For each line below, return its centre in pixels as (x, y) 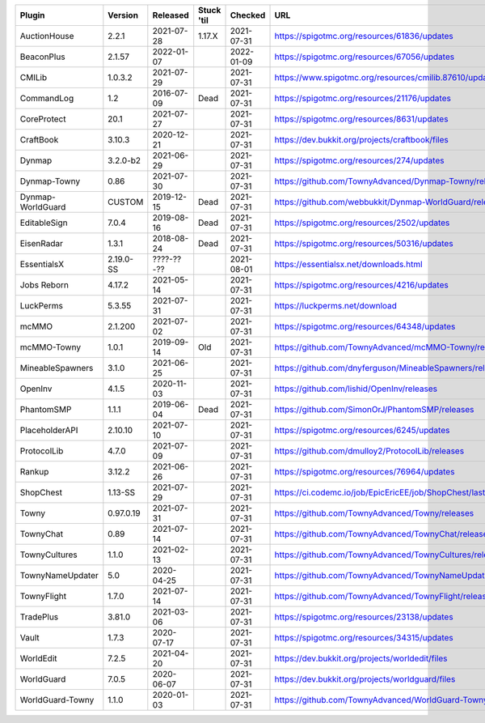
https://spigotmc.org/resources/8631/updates (361, 119)
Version (123, 15)
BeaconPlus (42, 57)
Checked (248, 15)
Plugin (32, 15)
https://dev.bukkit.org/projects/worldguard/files (365, 679)
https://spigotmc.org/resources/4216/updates (361, 285)
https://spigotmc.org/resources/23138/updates (364, 617)
